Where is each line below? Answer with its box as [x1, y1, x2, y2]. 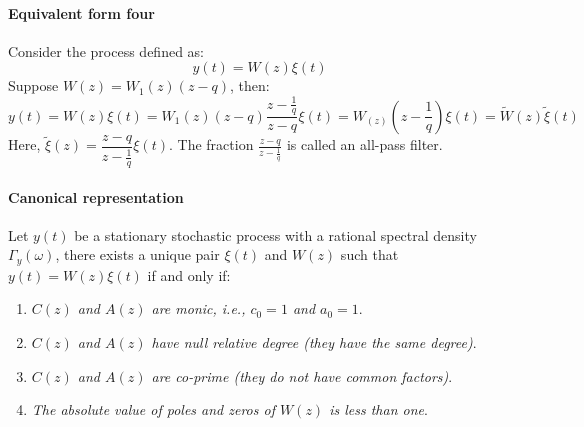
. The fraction [168, 134, 254, 155]
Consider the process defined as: [8, 40, 204, 61]
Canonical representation [8, 186, 184, 207]
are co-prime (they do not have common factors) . [151, 365, 453, 386]
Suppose [8, 75, 59, 96]
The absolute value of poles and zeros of [31, 399, 275, 420]
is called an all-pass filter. [286, 134, 443, 155]
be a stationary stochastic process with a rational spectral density [74, 224, 477, 245]
